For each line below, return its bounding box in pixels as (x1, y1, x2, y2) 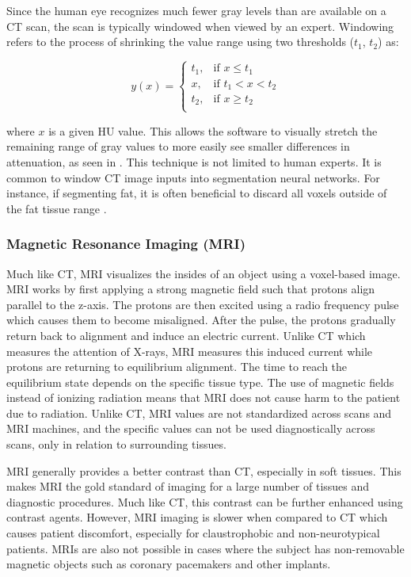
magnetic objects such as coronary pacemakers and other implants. (6, 556, 331, 572)
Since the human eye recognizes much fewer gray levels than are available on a (6, 2, 386, 18)
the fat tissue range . (6, 200, 107, 216)
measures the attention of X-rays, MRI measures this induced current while (6, 342, 373, 359)
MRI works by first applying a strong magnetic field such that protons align (6, 281, 375, 297)
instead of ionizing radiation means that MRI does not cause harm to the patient (6, 389, 401, 406)
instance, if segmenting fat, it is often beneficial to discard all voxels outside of (6, 185, 387, 201)
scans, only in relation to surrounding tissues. (6, 436, 226, 453)
